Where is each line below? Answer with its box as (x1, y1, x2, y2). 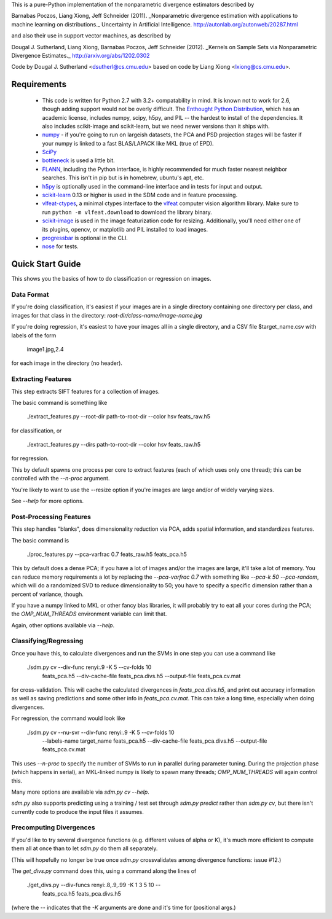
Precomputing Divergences (11, 823, 95, 832)
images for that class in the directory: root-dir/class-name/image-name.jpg (11, 311, 203, 319)
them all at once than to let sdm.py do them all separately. (11, 845, 158, 852)
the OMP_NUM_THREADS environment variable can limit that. (11, 610, 167, 617)
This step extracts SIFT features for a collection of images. (11, 388, 160, 395)
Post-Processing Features (11, 512, 92, 521)
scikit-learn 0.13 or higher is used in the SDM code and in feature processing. (42, 191, 238, 199)
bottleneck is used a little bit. (42, 157, 115, 164)
